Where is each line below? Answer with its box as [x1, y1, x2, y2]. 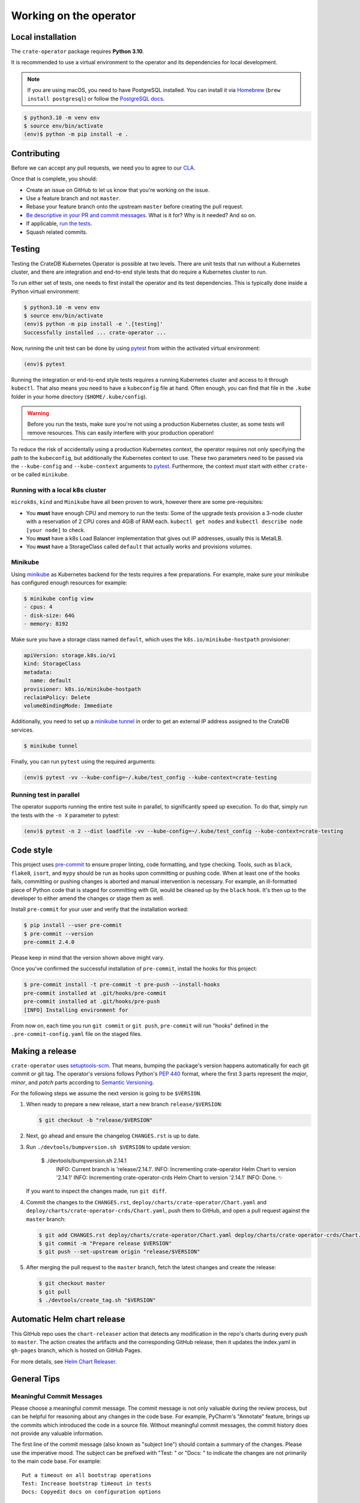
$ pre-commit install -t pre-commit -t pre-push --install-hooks [23, 981, 220, 988]
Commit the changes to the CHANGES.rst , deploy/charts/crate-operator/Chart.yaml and [26, 1198, 267, 1205]
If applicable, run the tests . [26, 220, 92, 227]
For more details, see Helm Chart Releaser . [11, 1358, 117, 1365]
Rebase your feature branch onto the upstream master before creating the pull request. [26, 203, 244, 210]
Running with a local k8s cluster [11, 486, 106, 494]
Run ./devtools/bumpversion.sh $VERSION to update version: [26, 1143, 191, 1151]
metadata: [23, 669, 53, 676]
